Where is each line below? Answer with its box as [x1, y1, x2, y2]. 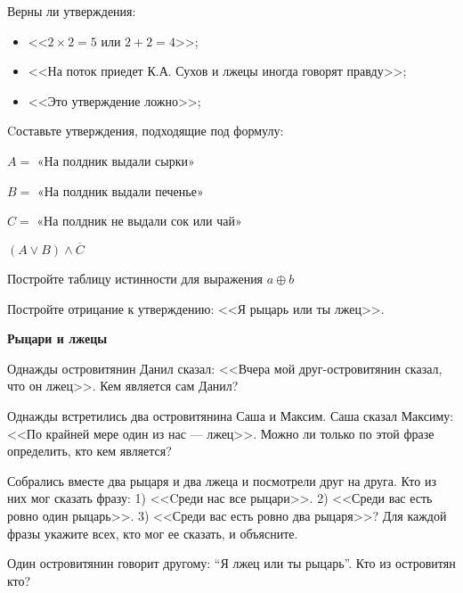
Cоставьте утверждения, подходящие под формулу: [7, 121, 284, 140]
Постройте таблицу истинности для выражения [7, 268, 264, 287]
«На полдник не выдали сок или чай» [37, 211, 242, 230]
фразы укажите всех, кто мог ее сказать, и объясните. [7, 523, 298, 542]
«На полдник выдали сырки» [37, 151, 195, 169]
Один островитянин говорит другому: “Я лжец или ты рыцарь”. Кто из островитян [7, 554, 456, 572]
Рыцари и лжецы [7, 329, 108, 348]
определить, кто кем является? [7, 441, 172, 460]
